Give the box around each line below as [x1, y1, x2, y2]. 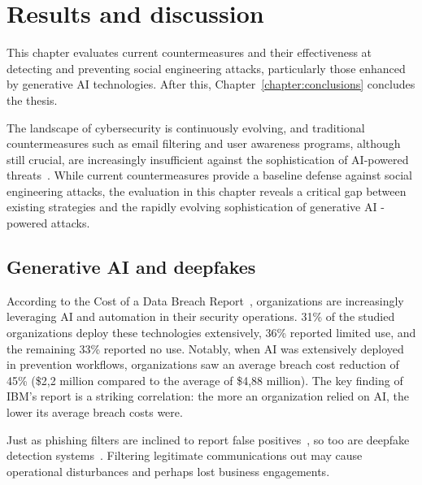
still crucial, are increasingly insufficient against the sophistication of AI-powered [7, 150, 409, 167]
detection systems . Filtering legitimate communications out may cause [7, 447, 363, 464]
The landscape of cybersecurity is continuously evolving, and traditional [7, 119, 365, 136]
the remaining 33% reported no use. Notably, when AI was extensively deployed [7, 340, 404, 357]
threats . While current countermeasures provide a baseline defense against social [7, 167, 412, 184]
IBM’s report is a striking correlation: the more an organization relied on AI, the [7, 388, 410, 405]
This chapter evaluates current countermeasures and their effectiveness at [7, 44, 372, 61]
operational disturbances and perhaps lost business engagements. [7, 462, 330, 479]
